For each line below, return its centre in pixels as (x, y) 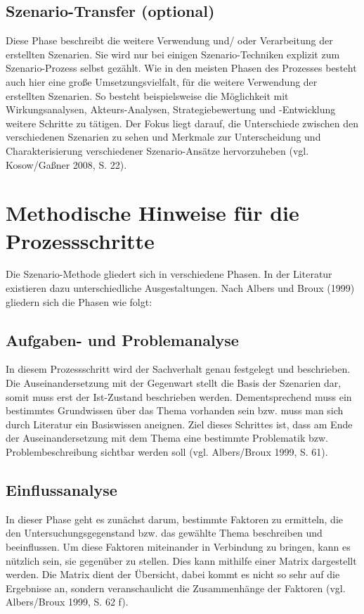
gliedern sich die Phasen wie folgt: (79, 301)
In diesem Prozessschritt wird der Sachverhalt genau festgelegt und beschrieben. (178, 369)
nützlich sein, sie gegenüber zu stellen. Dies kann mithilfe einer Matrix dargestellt (181, 560)
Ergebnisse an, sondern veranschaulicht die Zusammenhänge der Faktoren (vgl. (176, 588)
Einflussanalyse (61, 489)
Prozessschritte (80, 240)
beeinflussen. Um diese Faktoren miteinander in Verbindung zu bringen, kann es (178, 546)
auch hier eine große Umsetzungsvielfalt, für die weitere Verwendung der (162, 81)
